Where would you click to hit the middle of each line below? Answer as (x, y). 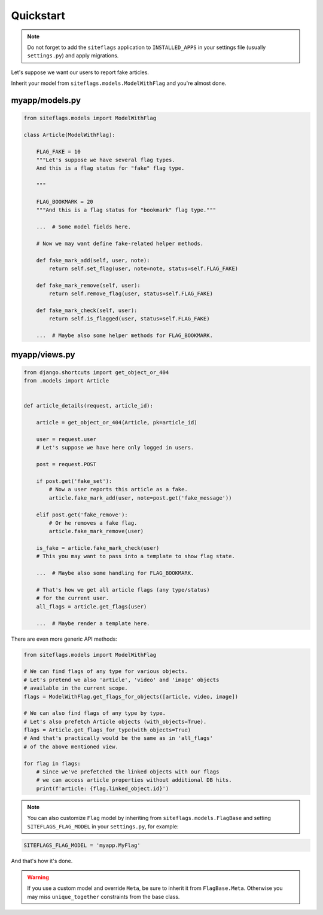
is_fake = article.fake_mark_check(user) (98, 548)
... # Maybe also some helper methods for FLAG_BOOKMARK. (125, 336)
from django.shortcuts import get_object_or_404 (96, 372)
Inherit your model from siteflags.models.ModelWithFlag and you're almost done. (119, 83)
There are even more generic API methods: (64, 639)
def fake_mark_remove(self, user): (88, 285)
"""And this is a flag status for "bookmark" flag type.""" (126, 210)
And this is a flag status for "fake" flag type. (110, 168)
